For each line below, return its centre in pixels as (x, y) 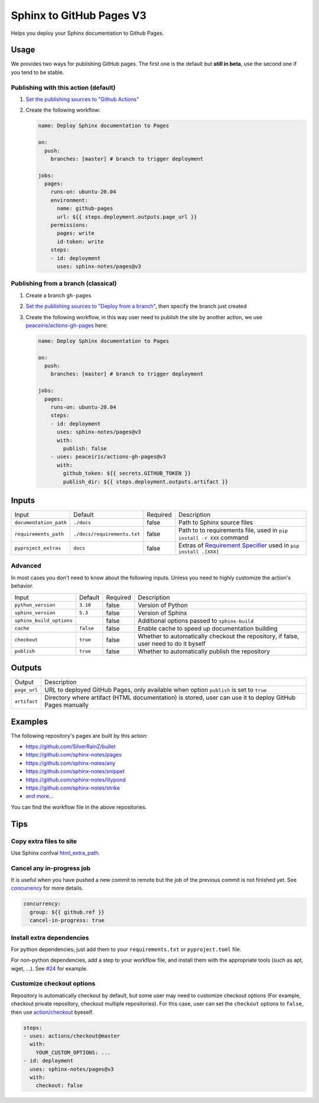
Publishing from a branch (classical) (64, 284)
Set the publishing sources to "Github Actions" (82, 99)
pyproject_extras (38, 548)
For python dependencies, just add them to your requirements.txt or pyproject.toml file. (126, 949)
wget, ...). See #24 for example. (49, 968)
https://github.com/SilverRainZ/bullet (71, 746)
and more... (40, 796)
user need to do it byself (172, 643)
